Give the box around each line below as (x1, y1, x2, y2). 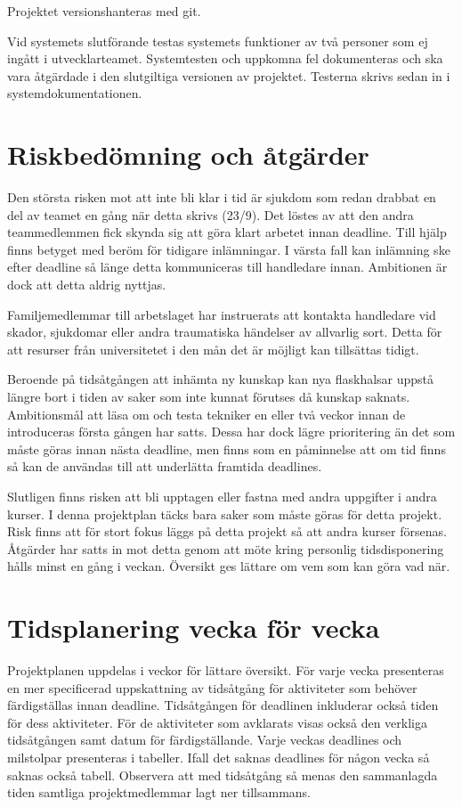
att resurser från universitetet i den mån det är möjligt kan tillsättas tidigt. (7, 339, 419, 358)
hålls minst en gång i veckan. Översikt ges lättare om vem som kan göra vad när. (7, 557, 450, 575)
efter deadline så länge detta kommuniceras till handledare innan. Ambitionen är (7, 257, 448, 276)
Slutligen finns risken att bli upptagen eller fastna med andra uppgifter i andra (7, 487, 437, 505)
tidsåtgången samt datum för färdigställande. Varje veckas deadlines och (7, 730, 402, 749)
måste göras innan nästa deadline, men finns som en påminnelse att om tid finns (7, 439, 446, 458)
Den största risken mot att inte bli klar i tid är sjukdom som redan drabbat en (7, 188, 436, 207)
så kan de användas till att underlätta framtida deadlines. (7, 457, 322, 476)
